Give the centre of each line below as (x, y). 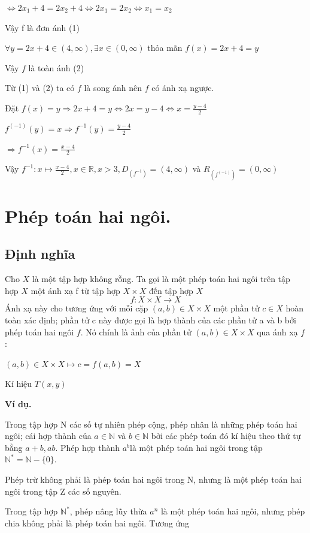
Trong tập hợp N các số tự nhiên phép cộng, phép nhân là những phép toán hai (151, 424)
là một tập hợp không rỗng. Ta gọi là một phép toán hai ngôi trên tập (161, 279)
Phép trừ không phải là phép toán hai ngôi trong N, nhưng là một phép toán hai (153, 479)
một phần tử (236, 308)
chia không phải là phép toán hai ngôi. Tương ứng (97, 523)
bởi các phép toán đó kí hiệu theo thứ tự (226, 436)
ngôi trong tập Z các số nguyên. (63, 491)
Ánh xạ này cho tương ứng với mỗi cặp (77, 308)
